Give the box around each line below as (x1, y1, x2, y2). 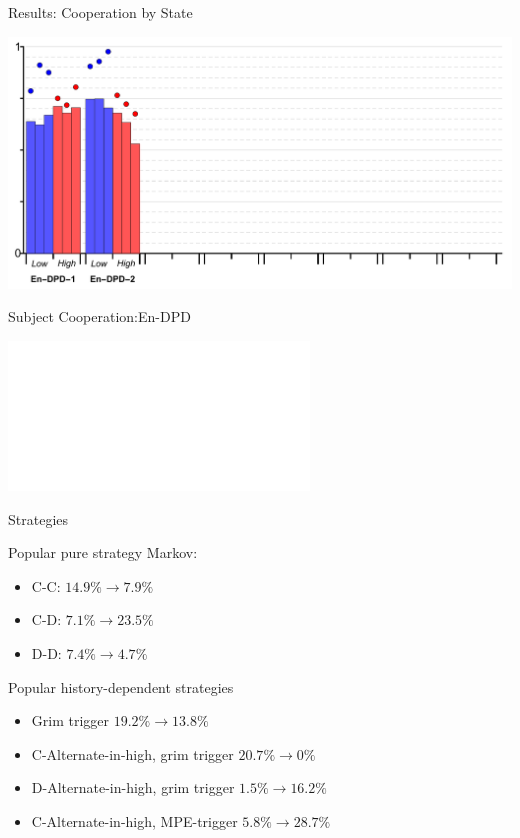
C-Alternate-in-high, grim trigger (31, 743, 234, 764)
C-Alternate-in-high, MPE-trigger (31, 810, 238, 831)
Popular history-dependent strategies (8, 676, 234, 697)
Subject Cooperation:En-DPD (8, 306, 191, 327)
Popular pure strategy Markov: (8, 542, 198, 563)
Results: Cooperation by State (8, 2, 193, 22)
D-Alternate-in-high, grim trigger (31, 777, 235, 798)
